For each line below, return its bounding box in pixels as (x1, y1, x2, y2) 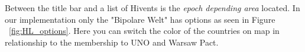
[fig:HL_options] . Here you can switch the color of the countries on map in (9, 25, 280, 37)
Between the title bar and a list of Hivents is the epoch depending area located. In (5, 2, 300, 13)
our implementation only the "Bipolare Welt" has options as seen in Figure (5, 13, 275, 25)
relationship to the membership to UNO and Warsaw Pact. (5, 36, 219, 48)
